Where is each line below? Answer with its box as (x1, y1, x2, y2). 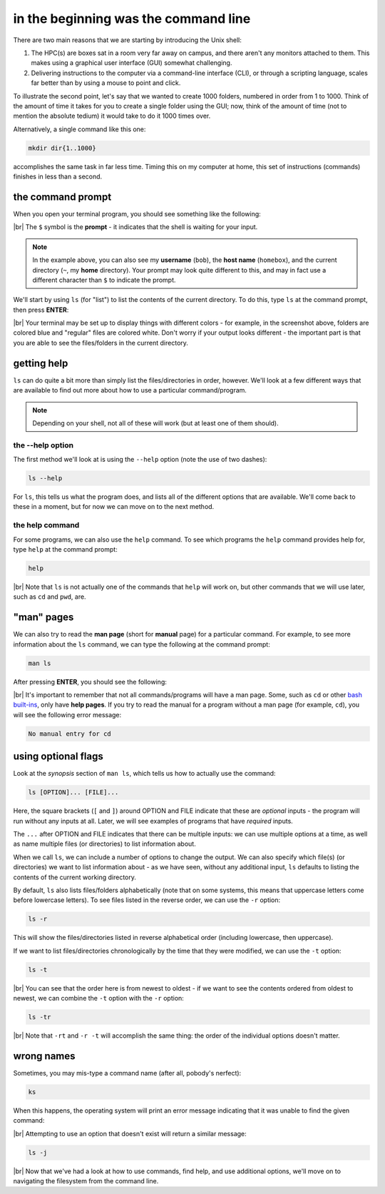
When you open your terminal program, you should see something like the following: (13, 209, 262, 218)
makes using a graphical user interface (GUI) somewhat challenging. (31, 59, 232, 67)
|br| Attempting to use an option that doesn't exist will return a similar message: (13, 1129, 247, 1138)
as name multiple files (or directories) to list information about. (13, 839, 196, 849)
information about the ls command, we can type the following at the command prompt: (13, 639, 270, 649)
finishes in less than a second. (13, 172, 103, 181)
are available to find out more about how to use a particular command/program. (13, 386, 247, 395)
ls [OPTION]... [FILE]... (28, 789, 119, 796)
